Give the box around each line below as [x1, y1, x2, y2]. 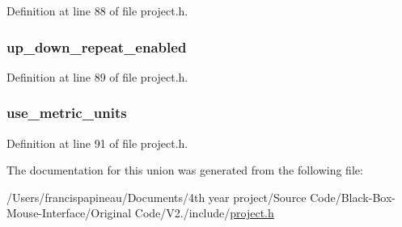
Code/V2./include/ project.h [134, 204, 274, 221]
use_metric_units [6, 103, 127, 123]
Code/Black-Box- [310, 188, 396, 205]
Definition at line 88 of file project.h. [6, 2, 188, 19]
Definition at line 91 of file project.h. [6, 134, 188, 151]
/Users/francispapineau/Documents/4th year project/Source [6, 188, 307, 205]
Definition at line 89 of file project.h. [6, 68, 188, 85]
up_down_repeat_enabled [6, 36, 187, 57]
